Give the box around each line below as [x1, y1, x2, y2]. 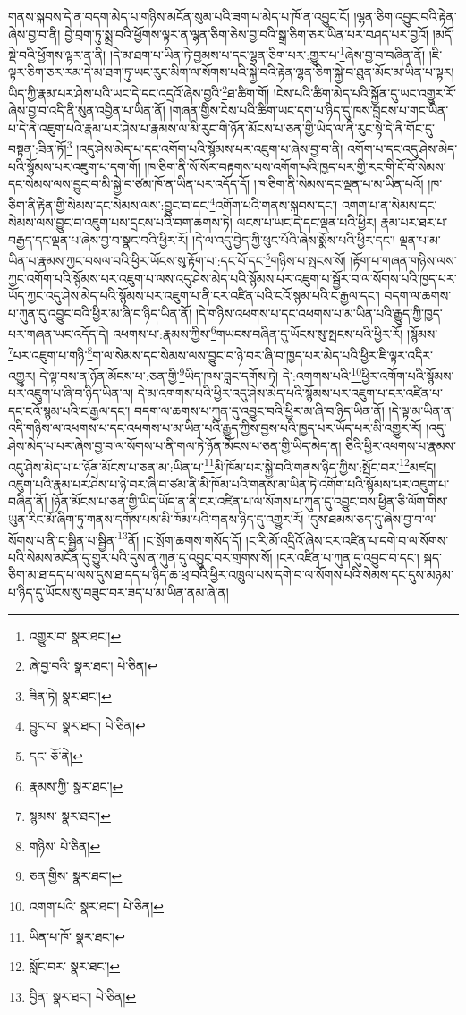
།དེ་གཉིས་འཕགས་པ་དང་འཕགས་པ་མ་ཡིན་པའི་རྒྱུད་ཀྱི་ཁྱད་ [195, 303, 443, 322]
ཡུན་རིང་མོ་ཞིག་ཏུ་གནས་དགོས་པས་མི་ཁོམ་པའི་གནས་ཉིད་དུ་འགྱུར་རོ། [8, 509, 304, 528]
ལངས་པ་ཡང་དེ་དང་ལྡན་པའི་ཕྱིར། [236, 213, 377, 232]
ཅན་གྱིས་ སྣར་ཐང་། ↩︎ [29, 867, 123, 885]
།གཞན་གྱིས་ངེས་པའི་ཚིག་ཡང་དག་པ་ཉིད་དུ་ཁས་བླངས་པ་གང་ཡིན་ [169, 101, 449, 120]
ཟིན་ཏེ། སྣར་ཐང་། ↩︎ [29, 686, 112, 705]
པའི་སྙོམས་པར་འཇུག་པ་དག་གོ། [8, 156, 140, 175]
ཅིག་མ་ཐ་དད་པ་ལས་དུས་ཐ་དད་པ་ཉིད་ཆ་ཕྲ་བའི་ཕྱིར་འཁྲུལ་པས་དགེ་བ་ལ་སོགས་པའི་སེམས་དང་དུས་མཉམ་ [8, 565, 453, 584]
